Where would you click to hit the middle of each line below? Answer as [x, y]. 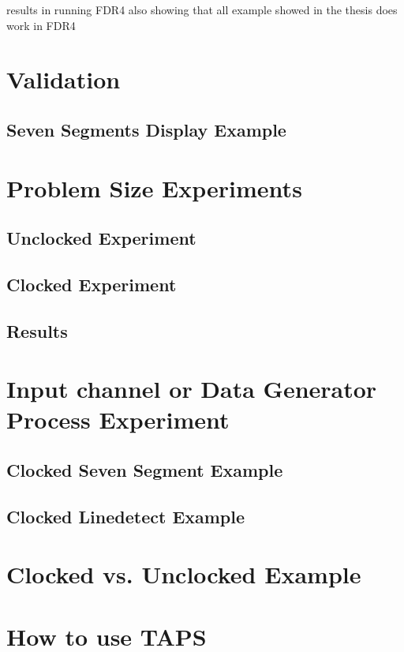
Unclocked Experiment [101, 238]
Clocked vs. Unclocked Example [184, 574]
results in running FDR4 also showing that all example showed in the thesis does [202, 9]
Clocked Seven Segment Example [145, 470]
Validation [64, 79]
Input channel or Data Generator [192, 389]
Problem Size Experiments [154, 187]
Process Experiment [118, 420]
